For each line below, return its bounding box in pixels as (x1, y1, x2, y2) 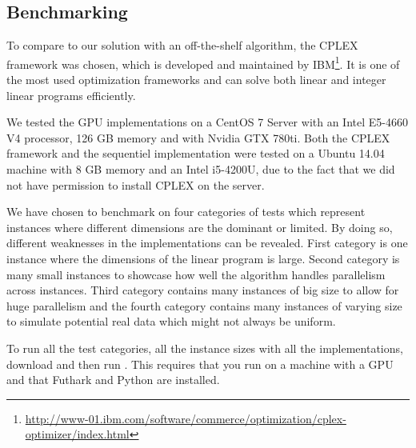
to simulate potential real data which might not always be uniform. (6, 313, 336, 330)
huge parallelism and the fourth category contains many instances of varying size (6, 297, 402, 314)
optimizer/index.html (25, 426, 130, 442)
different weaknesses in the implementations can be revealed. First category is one (6, 234, 408, 251)
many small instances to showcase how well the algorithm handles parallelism (6, 266, 386, 282)
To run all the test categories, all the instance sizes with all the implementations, (6, 339, 403, 356)
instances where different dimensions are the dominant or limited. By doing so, (6, 218, 393, 235)
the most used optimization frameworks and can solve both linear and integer (6, 71, 386, 88)
